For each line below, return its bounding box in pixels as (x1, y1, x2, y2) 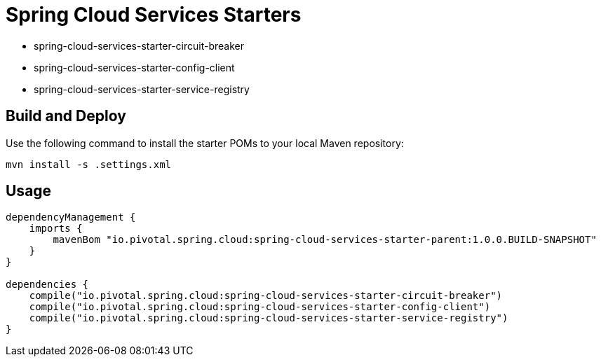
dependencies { (6, 279, 89, 291)
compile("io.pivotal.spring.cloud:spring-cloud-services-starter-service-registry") (29, 312, 508, 324)
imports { (29, 223, 83, 235)
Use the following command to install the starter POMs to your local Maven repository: (6, 137, 404, 149)
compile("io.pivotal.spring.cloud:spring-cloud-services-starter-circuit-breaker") (29, 290, 503, 302)
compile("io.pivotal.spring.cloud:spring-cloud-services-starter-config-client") (29, 301, 491, 313)
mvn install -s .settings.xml (6, 158, 172, 170)
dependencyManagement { (6, 211, 136, 223)
